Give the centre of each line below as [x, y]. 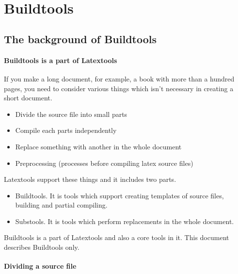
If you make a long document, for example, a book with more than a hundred [119, 78]
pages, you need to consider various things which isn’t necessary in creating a [119, 88]
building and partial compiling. [61, 205]
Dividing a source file [40, 266]
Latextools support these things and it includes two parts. [90, 179]
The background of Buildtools [80, 39]
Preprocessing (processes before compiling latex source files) [104, 163]
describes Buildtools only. [42, 247]
